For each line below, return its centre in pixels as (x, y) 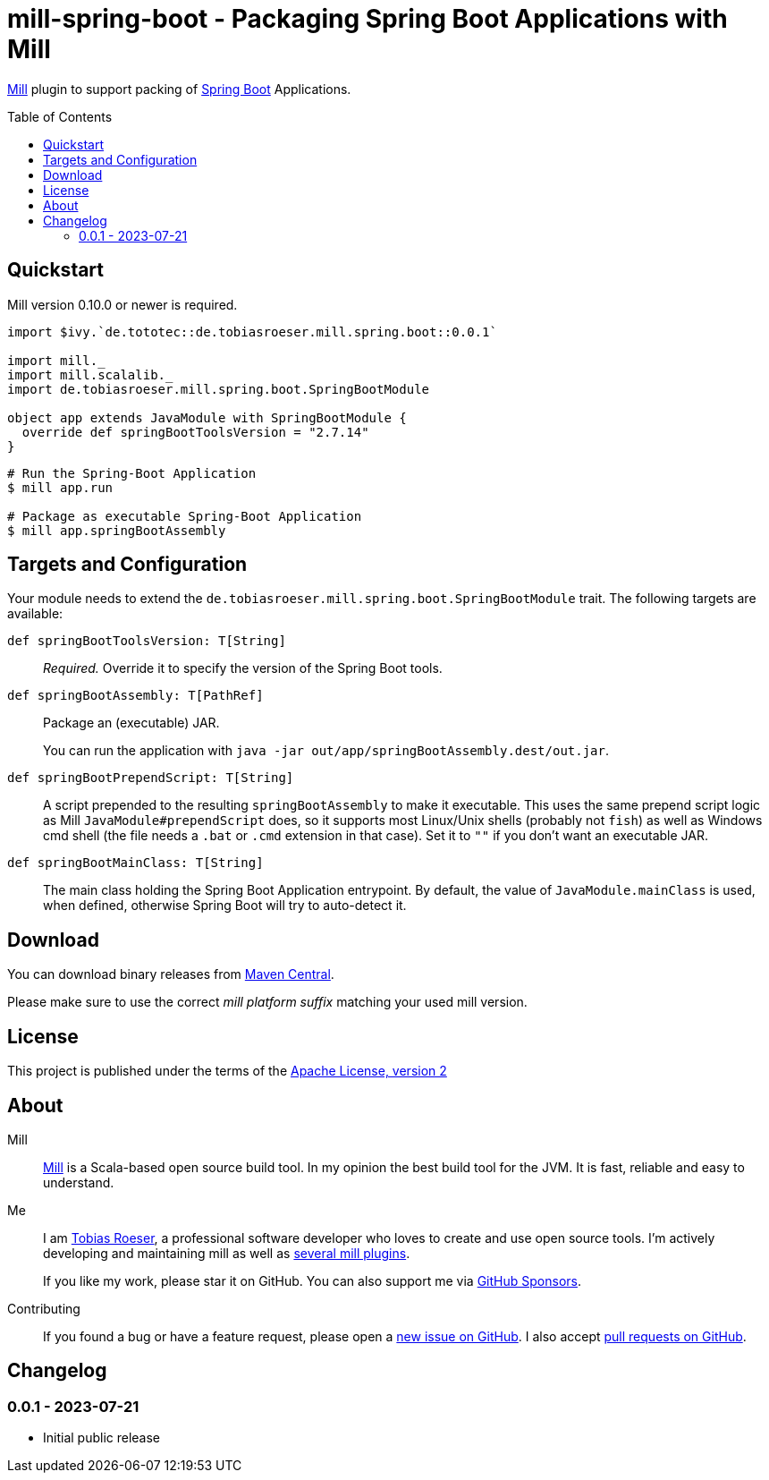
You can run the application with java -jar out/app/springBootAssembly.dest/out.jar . (326, 751)
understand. (79, 1182)
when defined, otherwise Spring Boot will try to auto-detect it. (225, 906)
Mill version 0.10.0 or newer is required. (123, 304)
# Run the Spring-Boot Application (132, 473)
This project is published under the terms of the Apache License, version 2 (227, 1071)
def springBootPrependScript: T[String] (151, 778)
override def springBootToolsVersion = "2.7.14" (195, 432)
